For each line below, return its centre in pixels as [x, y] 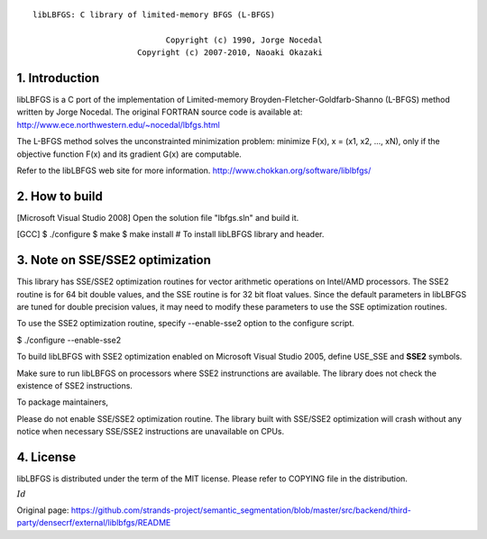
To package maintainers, [62, 402]
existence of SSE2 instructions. [74, 385]
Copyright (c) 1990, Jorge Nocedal [244, 40]
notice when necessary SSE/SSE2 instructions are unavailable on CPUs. [150, 432]
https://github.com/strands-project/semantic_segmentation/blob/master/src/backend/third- [241, 510]
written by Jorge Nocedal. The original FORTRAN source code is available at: [160, 112]
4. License [46, 457]
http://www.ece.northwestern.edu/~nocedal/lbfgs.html [118, 124]
